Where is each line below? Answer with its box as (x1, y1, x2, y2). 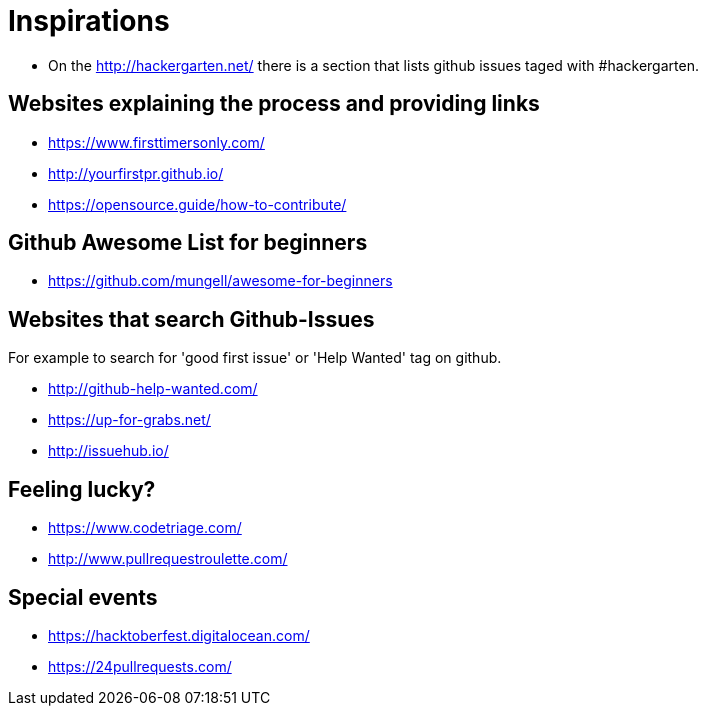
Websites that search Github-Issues (8, 306, 375, 332)
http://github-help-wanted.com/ (48, 380, 258, 398)
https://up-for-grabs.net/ (48, 411, 211, 429)
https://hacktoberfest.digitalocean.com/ (48, 626, 310, 644)
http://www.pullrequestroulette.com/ (48, 550, 288, 568)
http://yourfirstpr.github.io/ (48, 164, 224, 182)
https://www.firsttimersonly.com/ (48, 133, 265, 151)
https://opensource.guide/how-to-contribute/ (48, 195, 347, 213)
